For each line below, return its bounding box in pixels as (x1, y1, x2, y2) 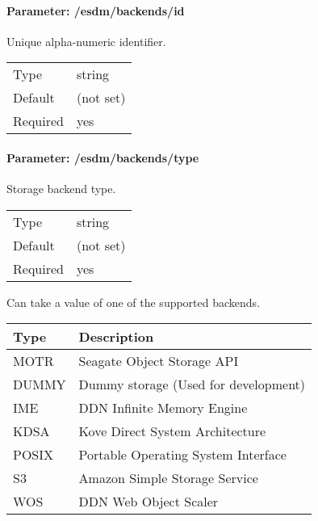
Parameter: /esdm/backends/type (6, 149, 199, 166)
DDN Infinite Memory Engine (78, 398, 248, 418)
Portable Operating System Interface (78, 445, 287, 464)
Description (78, 327, 154, 347)
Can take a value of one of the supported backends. (6, 293, 261, 310)
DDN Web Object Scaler (78, 492, 219, 511)
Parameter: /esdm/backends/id (6, 2, 185, 19)
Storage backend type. (6, 180, 116, 197)
